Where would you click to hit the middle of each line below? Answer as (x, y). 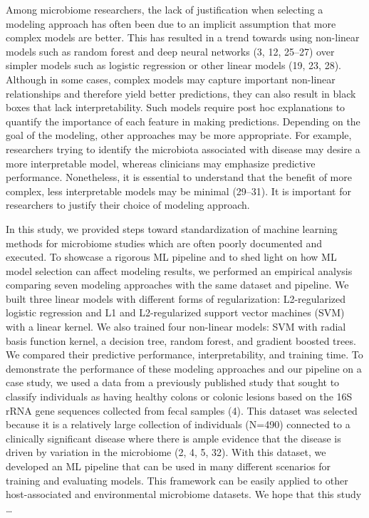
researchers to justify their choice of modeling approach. (128, 205)
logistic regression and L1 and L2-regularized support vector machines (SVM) (175, 312)
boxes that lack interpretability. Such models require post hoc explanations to (176, 107)
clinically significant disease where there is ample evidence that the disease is (173, 438)
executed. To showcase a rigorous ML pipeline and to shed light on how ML (171, 257)
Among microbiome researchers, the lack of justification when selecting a (165, 9)
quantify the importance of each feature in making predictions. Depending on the (183, 121)
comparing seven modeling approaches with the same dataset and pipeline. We (177, 285)
